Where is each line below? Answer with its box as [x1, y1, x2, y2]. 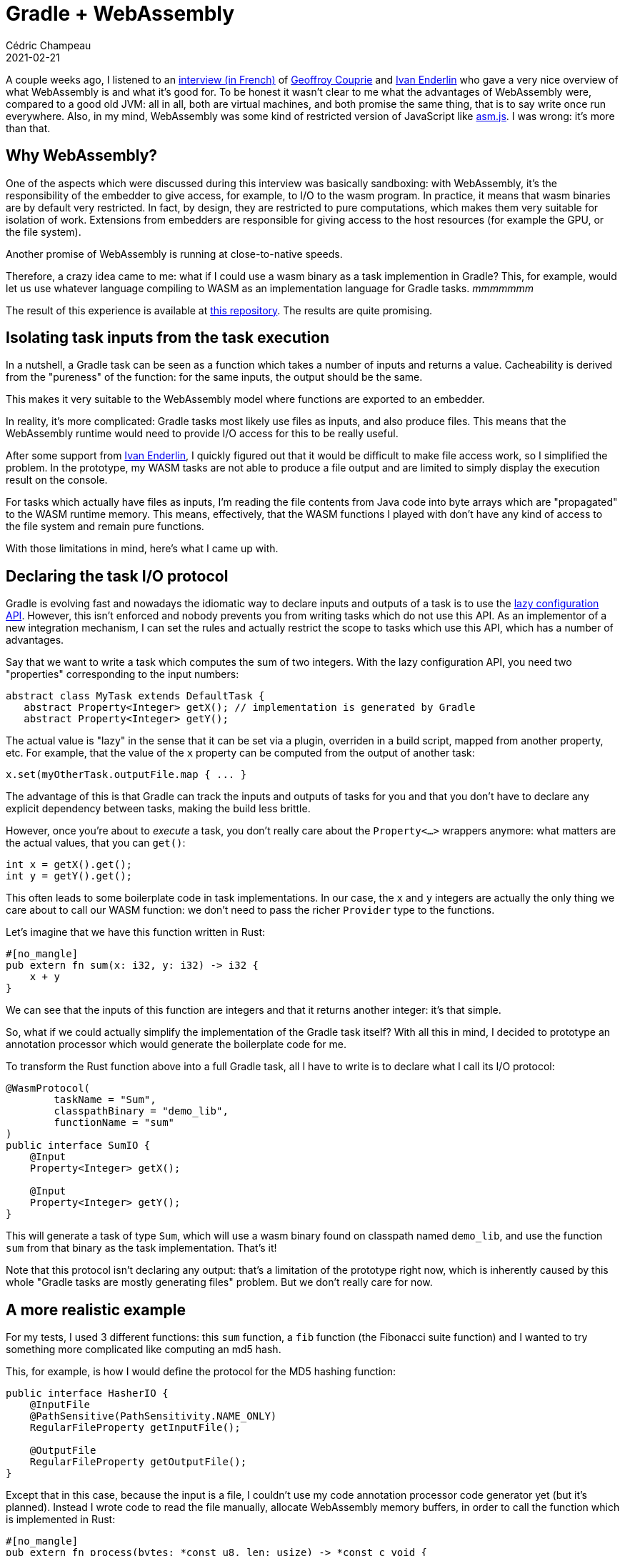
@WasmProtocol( [6, 1082, 91, 1094]
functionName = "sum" [54, 1117, 175, 1129]
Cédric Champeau [6, 39, 91, 51]
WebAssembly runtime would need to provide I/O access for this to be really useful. [6, 427, 399, 440]
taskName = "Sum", [54, 1094, 156, 1106]
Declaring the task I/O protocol [6, 567, 229, 585]
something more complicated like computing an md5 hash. [6, 1343, 281, 1356]
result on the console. [6, 474, 108, 487]
